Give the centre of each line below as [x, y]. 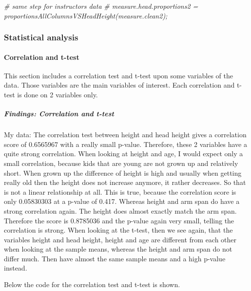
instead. [16, 268]
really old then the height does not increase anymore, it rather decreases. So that [125, 182]
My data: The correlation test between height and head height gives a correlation [125, 135]
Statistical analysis [41, 37]
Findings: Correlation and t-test [59, 114]
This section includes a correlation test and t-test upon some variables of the [119, 75]
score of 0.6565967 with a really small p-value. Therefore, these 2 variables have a [125, 144]
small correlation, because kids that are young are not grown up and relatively [121, 163]
